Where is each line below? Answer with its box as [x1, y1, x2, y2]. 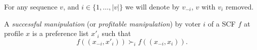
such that [102, 28, 131, 38]
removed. [226, 1, 254, 11]
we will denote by [125, 1, 180, 11]
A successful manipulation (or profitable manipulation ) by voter [4, 18, 201, 28]
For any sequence [4, 1, 57, 11]
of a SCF [208, 18, 236, 28]
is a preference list [32, 28, 89, 38]
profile [4, 28, 24, 38]
